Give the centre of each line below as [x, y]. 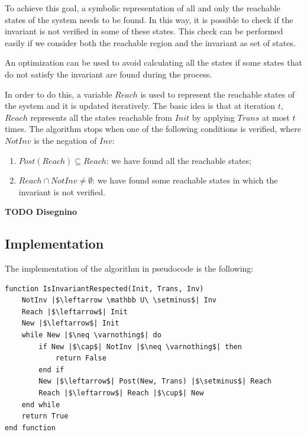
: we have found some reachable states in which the [185, 180]
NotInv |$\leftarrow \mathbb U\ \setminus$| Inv [119, 300]
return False [81, 358]
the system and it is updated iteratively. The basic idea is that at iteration [140, 106]
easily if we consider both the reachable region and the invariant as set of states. [150, 42]
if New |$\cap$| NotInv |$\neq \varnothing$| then [140, 347]
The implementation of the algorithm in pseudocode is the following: [129, 268]
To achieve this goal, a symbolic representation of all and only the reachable [143, 8]
